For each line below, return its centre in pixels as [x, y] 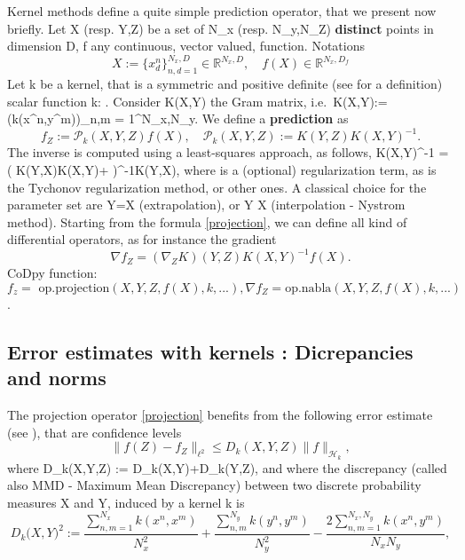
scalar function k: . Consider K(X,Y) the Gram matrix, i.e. [167, 101]
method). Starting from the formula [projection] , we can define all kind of [207, 221]
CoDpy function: [52, 273]
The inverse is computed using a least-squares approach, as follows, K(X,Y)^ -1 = [228, 152]
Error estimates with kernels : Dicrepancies [210, 351]
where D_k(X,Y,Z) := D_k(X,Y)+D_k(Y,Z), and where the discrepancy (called [227, 467]
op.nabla [308, 289]
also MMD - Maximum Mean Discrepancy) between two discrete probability [214, 485]
